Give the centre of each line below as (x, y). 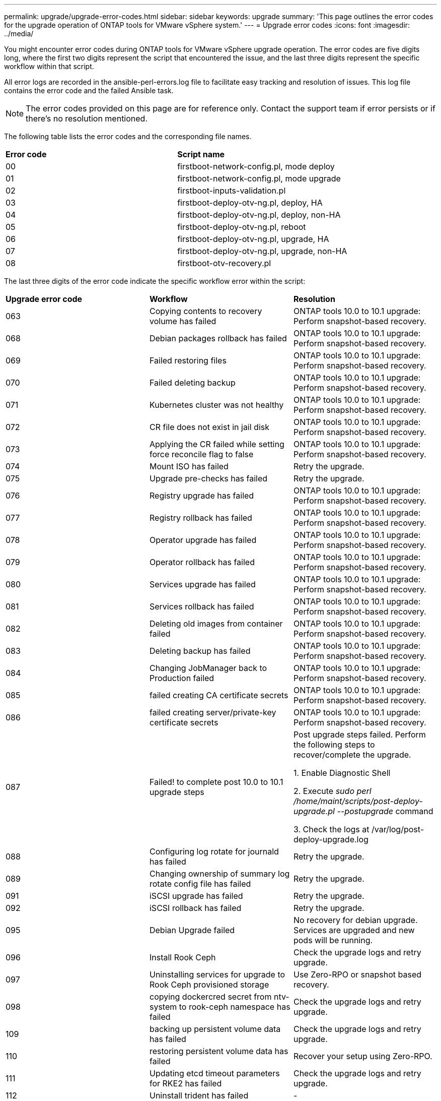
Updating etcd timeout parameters (214, 1073)
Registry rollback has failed (201, 518)
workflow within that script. (49, 66)
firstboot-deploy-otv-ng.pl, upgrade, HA (253, 239)
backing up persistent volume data (215, 1029)
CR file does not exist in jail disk (209, 427)
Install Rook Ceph (182, 957)
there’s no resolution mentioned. (87, 118)
